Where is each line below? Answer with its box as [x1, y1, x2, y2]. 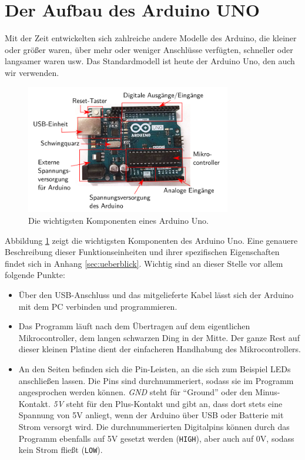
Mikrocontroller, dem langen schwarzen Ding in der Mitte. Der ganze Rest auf [18, 331, 300, 343]
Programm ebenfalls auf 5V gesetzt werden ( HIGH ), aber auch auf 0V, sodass [18, 432, 294, 444]
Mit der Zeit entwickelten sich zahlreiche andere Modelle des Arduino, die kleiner [5, 32, 297, 44]
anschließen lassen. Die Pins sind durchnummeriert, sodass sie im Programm [18, 374, 294, 386]
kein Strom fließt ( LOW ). [18, 444, 103, 456]
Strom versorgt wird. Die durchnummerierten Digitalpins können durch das [18, 420, 290, 432]
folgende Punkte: [5, 269, 65, 281]
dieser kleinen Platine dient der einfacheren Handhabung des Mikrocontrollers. [18, 343, 301, 355]
